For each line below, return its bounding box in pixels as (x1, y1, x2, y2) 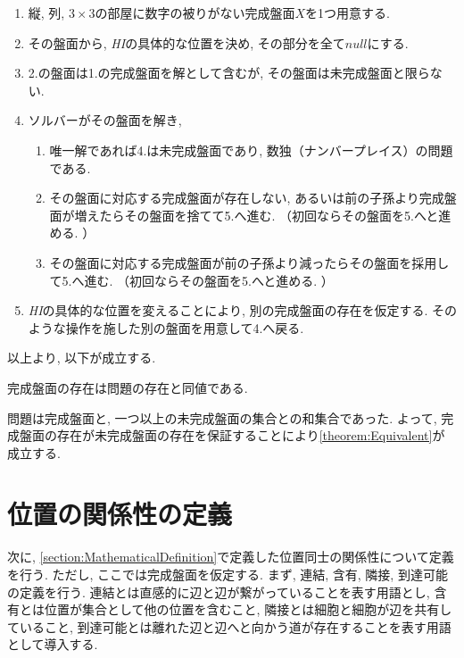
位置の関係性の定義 (7, 496, 233, 532)
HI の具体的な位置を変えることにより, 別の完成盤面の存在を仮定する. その (28, 301, 458, 320)
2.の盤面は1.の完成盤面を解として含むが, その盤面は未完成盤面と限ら (28, 63, 430, 82)
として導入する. (7, 635, 98, 654)
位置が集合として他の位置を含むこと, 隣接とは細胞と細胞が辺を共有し (44, 600, 452, 619)
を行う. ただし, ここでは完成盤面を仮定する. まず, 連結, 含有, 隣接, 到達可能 (7, 565, 448, 583)
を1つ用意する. (305, 4, 390, 21)
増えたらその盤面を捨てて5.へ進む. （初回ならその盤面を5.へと (74, 205, 439, 224)
